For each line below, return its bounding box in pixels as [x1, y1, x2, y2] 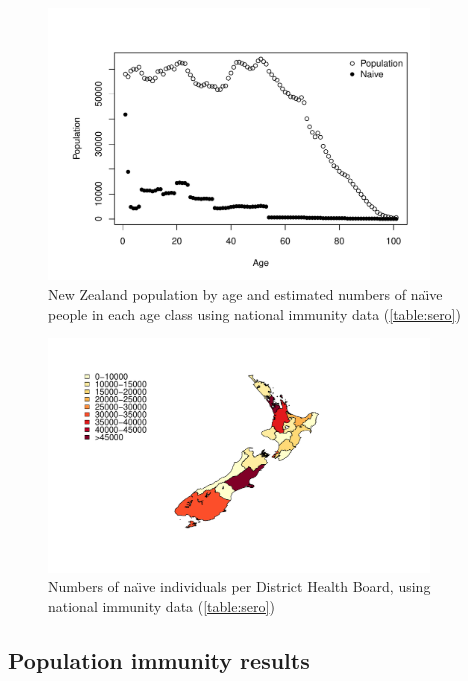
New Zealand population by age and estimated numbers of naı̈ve [48, 284, 443, 304]
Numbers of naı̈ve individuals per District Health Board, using [48, 576, 431, 597]
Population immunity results [8, 644, 310, 675]
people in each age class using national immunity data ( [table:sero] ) [48, 303, 461, 324]
